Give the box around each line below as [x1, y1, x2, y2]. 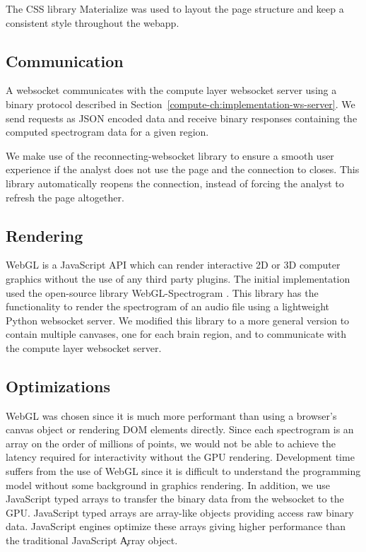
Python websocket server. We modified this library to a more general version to [6, 312, 350, 327]
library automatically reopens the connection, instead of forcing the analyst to [6, 175, 344, 190]
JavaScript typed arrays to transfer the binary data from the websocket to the [6, 491, 344, 506]
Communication [6, 49, 124, 71]
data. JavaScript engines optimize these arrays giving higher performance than [6, 519, 346, 534]
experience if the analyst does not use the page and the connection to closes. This [6, 162, 360, 177]
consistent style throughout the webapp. [6, 15, 179, 30]
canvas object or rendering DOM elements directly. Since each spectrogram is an [6, 422, 354, 437]
